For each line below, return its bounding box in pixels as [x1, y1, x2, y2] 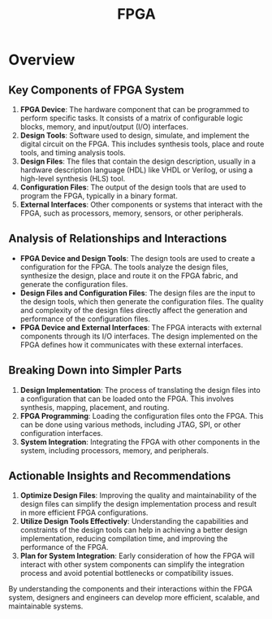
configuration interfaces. [19, 428, 103, 438]
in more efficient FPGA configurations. [19, 508, 149, 517]
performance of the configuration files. [19, 314, 150, 324]
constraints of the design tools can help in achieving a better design [19, 525, 248, 535]
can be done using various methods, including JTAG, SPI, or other [19, 420, 241, 429]
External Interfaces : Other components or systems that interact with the [19, 200, 263, 209]
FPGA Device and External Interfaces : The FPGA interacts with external [19, 322, 262, 332]
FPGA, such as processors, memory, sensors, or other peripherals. [19, 208, 244, 218]
